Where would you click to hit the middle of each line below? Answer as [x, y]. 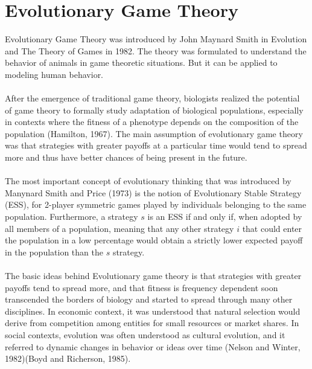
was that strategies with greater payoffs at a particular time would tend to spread [156, 145]
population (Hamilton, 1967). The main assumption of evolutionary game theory [154, 133]
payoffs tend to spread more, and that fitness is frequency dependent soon [142, 287]
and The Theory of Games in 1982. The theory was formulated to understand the [156, 50]
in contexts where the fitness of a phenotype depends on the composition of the [152, 122]
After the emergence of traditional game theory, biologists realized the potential [152, 98]
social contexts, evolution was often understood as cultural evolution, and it [145, 334]
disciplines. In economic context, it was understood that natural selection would [153, 311]
